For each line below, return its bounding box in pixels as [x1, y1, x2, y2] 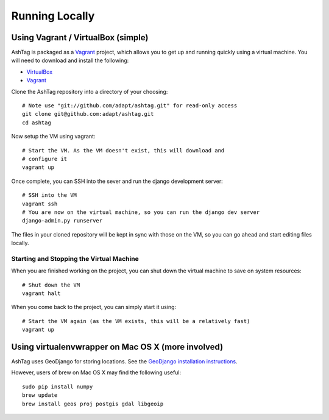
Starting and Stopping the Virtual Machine [11, 254, 140, 263]
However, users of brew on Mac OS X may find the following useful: [11, 369, 182, 376]
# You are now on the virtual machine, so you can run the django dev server [22, 208, 260, 216]
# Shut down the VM [22, 281, 80, 288]
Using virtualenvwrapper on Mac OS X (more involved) [11, 342, 224, 352]
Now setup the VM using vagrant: [11, 133, 96, 140]
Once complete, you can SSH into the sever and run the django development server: [11, 177, 224, 185]
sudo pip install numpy [22, 383, 93, 390]
